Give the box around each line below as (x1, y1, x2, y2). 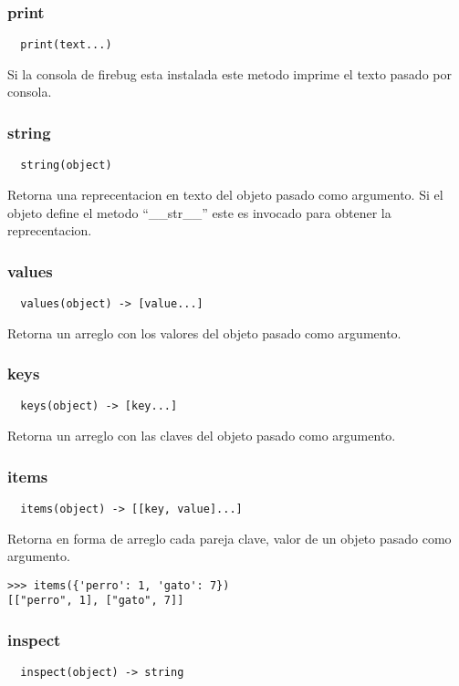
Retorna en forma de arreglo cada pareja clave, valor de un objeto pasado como (7, 528, 452, 547)
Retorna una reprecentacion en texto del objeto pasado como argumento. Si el (7, 184, 443, 203)
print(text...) (20, 38, 112, 52)
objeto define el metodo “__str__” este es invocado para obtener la (7, 203, 391, 222)
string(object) (20, 159, 112, 172)
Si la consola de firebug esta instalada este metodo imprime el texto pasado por (7, 64, 452, 83)
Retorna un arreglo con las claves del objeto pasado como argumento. (7, 426, 396, 445)
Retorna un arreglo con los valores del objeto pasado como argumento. (7, 323, 402, 342)
